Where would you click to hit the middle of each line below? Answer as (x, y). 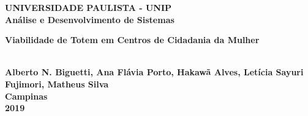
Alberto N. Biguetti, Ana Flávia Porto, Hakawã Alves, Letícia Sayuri (154, 72)
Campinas (26, 96)
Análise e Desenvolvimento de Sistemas (90, 19)
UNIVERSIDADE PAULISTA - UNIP (88, 7)
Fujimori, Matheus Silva (57, 84)
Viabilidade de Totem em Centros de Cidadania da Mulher (132, 40)
